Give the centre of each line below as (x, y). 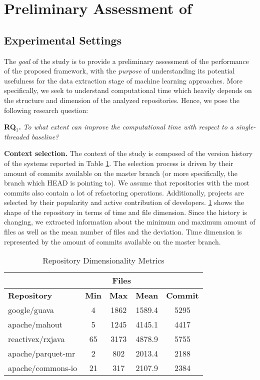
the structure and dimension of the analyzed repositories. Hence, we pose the (122, 100)
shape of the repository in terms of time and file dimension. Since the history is (125, 212)
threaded (16, 136)
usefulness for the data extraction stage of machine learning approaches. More (123, 80)
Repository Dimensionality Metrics (103, 260)
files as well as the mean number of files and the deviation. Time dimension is (123, 232)
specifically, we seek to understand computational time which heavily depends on (128, 90)
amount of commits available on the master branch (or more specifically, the (121, 173)
